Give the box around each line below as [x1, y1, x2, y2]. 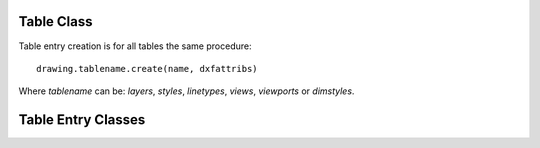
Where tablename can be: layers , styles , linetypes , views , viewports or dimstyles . [18, 85, 355, 97]
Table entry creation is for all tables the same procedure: [18, 40, 252, 52]
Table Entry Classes [18, 111, 146, 129]
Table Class [18, 13, 94, 30]
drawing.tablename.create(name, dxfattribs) [36, 63, 259, 74]
